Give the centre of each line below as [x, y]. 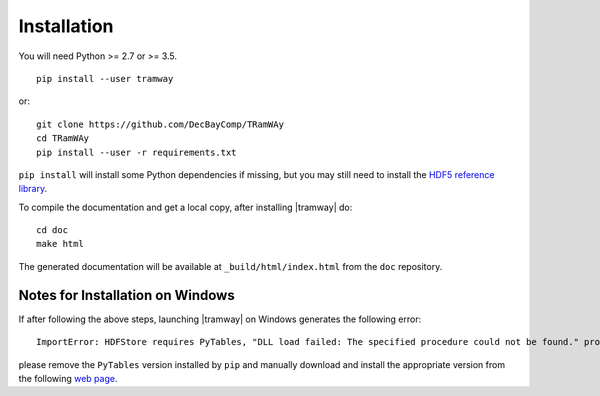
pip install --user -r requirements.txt [136, 152]
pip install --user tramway [105, 78]
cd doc [52, 230]
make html [60, 244]
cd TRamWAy [63, 138]
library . [33, 189]
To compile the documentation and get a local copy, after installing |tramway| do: [185, 207]
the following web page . [68, 378]
